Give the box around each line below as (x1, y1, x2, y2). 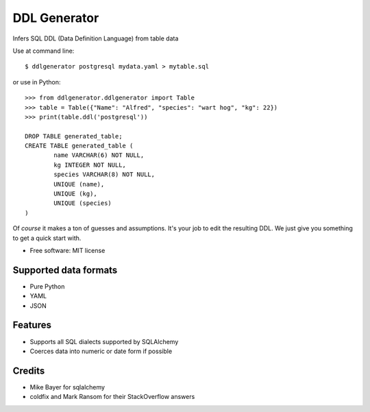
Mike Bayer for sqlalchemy (29, 383, 106, 391)
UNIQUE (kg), (53, 190, 97, 198)
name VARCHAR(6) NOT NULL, (53, 152, 145, 159)
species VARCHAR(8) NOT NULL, (53, 171, 156, 178)
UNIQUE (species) (53, 199, 112, 207)
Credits (12, 365, 45, 376)
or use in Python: (12, 77, 61, 86)
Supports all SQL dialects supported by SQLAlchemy (29, 337, 179, 346)
